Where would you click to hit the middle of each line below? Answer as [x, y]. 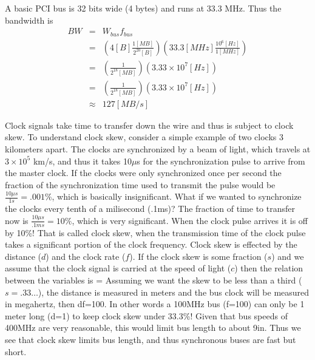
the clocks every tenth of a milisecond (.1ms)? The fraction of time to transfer [150, 209]
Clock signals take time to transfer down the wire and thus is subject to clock [149, 125]
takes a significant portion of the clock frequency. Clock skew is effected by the [151, 244]
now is [17, 220]
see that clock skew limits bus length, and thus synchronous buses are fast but [151, 339]
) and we [288, 256]
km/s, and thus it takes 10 [82, 161]
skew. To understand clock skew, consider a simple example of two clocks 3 [144, 137]
